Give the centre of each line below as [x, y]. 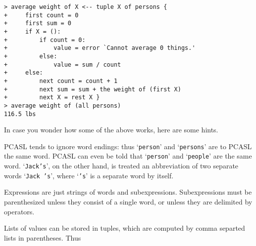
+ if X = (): [32, 31]
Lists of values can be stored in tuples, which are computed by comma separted [125, 228]
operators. [19, 211]
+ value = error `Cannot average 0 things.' [100, 48]
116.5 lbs [20, 114]
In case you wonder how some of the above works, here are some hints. [111, 130]
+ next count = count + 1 [61, 81]
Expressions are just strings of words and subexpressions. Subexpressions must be [128, 192]
